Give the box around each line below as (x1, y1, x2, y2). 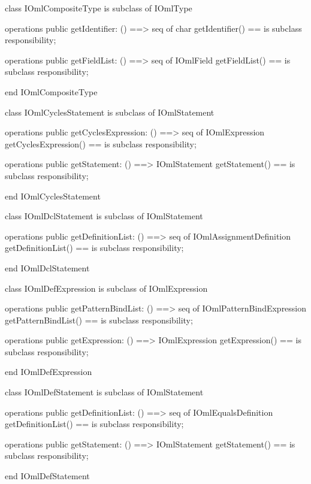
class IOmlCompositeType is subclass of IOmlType (5, 2, 192, 14)
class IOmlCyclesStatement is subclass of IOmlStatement (5, 105, 215, 118)
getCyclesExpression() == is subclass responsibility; (5, 137, 197, 150)
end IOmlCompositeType (5, 85, 98, 98)
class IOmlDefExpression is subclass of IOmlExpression (5, 282, 208, 294)
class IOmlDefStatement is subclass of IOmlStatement (5, 386, 204, 398)
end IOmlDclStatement (5, 261, 90, 274)
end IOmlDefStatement (5, 470, 90, 482)
